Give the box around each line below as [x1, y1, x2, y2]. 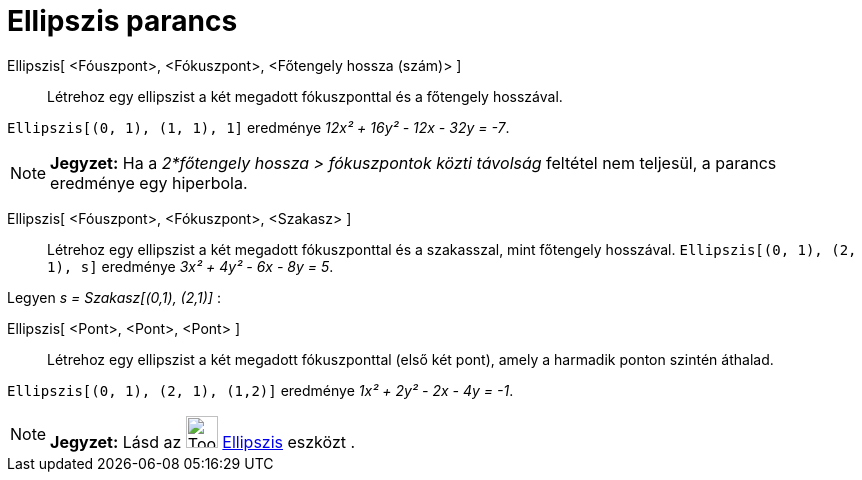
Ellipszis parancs [7, 4, 238, 38]
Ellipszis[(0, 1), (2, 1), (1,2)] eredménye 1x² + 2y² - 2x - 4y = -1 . [7, 381, 514, 399]
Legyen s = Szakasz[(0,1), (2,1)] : [7, 288, 221, 306]
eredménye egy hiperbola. [50, 172, 248, 193]
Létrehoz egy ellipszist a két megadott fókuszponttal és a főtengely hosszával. [47, 87, 563, 105]
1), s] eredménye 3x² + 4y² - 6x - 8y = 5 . [47, 257, 334, 275]
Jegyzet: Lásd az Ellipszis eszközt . [50, 431, 356, 452]
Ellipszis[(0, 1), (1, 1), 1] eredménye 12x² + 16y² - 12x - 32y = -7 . [7, 118, 510, 136]
